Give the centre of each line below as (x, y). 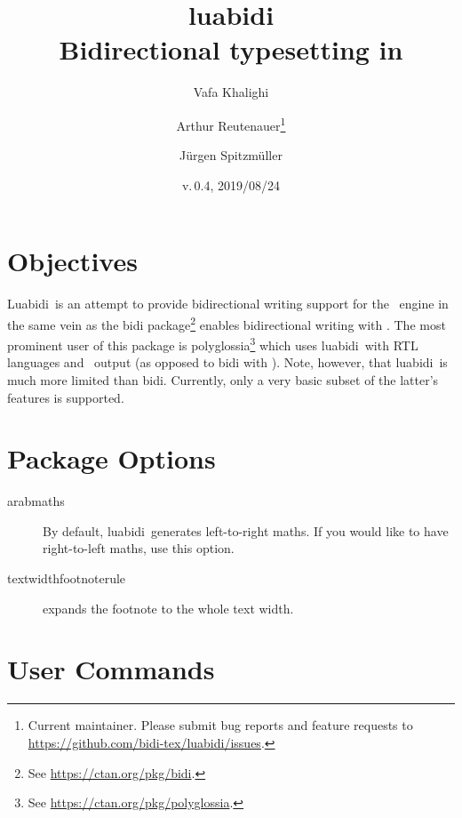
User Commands (111, 669)
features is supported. (66, 397)
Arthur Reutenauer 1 (231, 124)
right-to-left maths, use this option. (139, 548)
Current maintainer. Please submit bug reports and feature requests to (220, 725)
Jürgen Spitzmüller (231, 155)
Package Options (112, 458)
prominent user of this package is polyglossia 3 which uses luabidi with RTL (213, 344)
